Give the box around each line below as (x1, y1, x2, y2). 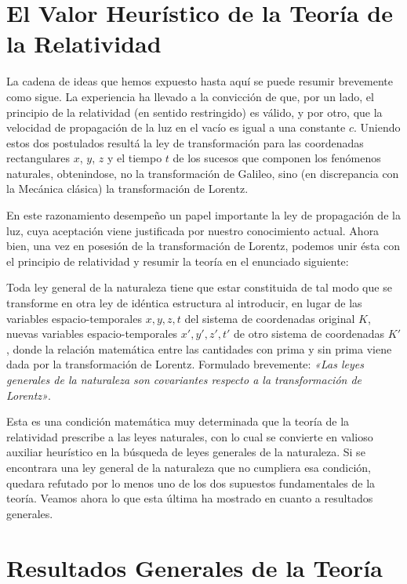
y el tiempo (107, 150, 162, 166)
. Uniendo (353, 119, 401, 136)
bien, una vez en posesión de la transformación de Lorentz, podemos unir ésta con (6, 238, 400, 254)
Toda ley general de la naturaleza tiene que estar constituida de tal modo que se (6, 279, 392, 296)
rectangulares (6, 150, 71, 166)
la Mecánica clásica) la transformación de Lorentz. (6, 180, 249, 197)
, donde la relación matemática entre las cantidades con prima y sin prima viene (6, 340, 392, 357)
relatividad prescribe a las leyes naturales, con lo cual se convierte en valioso (6, 428, 373, 444)
